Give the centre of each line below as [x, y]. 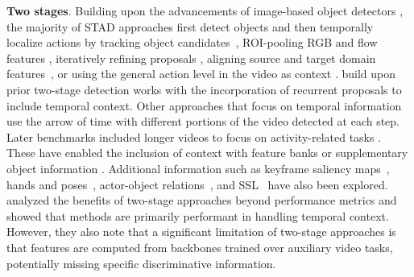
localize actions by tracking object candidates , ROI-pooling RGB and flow [192, 42]
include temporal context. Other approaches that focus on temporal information [204, 105]
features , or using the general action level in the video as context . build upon [201, 74]
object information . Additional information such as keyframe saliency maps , [198, 168]
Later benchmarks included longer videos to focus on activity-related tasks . [194, 136]
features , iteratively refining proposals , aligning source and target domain [191, 58]
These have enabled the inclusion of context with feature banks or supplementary [207, 153]
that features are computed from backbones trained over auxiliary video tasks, [200, 247]
